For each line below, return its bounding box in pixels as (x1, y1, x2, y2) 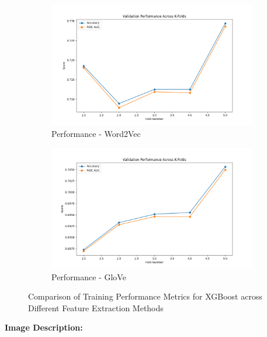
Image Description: (5, 321, 83, 333)
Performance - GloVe (51, 270, 126, 283)
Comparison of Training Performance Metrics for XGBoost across (28, 290, 262, 302)
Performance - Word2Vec (51, 127, 141, 139)
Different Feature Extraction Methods (28, 301, 164, 314)
